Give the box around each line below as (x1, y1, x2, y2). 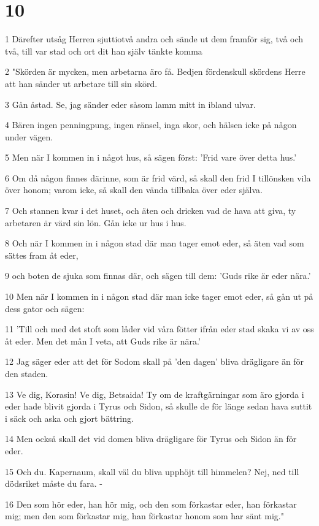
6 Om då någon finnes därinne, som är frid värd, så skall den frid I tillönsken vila (5, 171, 311, 184)
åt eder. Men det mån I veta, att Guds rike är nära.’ (5, 334, 201, 347)
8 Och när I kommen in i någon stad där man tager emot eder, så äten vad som (5, 237, 304, 250)
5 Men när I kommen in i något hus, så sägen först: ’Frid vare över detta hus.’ (5, 151, 297, 164)
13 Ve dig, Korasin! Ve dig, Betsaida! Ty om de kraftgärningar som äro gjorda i (5, 387, 304, 400)
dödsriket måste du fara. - (5, 477, 102, 490)
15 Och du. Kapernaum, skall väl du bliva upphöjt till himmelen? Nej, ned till (5, 465, 299, 478)
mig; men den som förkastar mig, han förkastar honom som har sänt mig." (5, 509, 284, 522)
